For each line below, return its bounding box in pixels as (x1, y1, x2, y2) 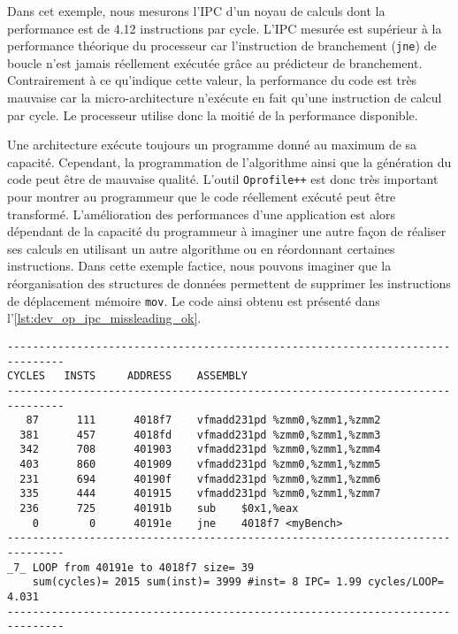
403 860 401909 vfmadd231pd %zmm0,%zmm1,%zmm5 (19, 458, 381, 471)
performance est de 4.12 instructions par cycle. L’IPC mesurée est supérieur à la (7, 19, 442, 37)
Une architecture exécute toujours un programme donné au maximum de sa (7, 135, 417, 154)
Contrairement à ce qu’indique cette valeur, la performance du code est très (7, 71, 417, 89)
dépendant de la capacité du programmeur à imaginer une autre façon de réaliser (7, 222, 447, 241)
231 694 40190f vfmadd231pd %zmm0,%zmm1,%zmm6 (19, 472, 381, 485)
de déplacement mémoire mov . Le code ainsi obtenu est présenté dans (7, 291, 380, 309)
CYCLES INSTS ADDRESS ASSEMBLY (7, 370, 248, 383)
